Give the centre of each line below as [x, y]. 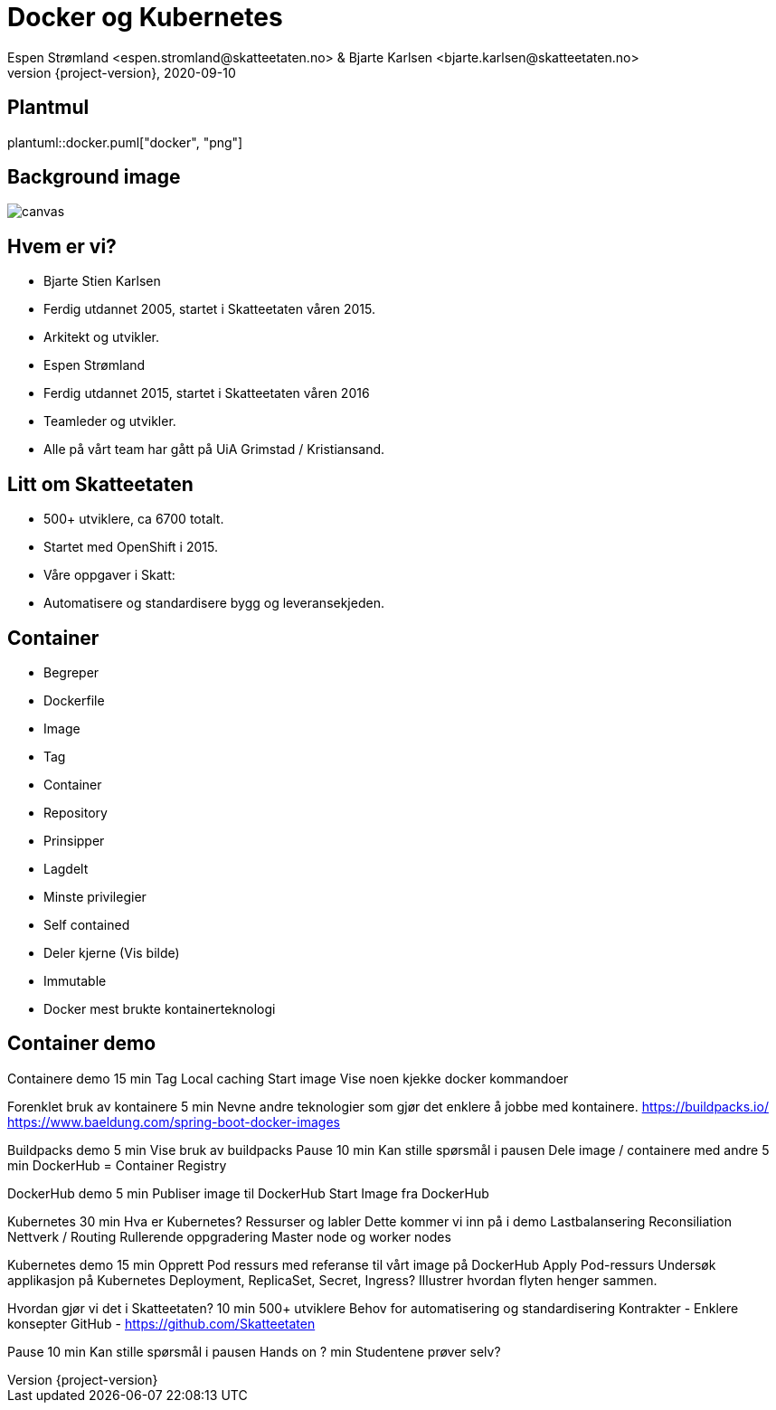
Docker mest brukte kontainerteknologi [160, 1008]
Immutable [75, 980]
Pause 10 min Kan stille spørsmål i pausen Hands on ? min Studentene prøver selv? [254, 1351]
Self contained [87, 924]
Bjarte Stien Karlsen [102, 281]
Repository [76, 812]
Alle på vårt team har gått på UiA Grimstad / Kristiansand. [214, 449]
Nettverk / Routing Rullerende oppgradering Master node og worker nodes [229, 1236]
